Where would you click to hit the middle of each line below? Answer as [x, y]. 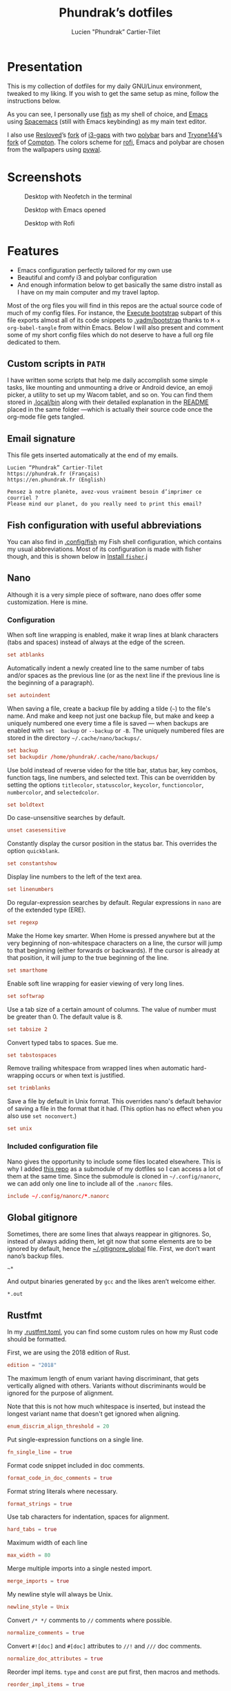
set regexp [23, 923]
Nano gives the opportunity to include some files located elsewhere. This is [114, 1161]
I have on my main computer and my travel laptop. [88, 292]
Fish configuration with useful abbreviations [104, 525]
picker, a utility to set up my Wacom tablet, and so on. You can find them [110, 395]
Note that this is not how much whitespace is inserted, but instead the [106, 1406]
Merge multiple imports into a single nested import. [80, 1569]
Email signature [41, 438]
